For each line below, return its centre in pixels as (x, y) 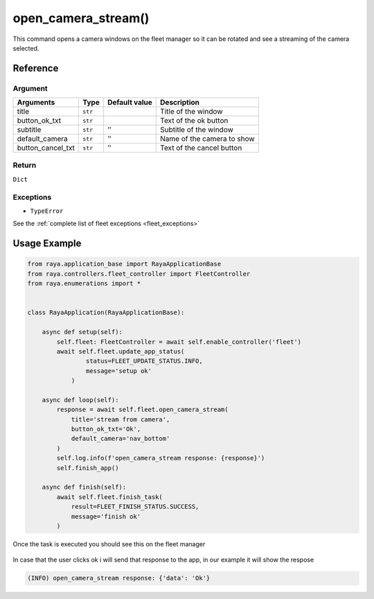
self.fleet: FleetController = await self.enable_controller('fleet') (179, 342)
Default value (130, 103)
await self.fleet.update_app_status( (121, 351)
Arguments (36, 103)
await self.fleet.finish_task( (109, 497)
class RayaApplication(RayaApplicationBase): (106, 313)
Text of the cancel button (201, 148)
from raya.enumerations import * (84, 284)
